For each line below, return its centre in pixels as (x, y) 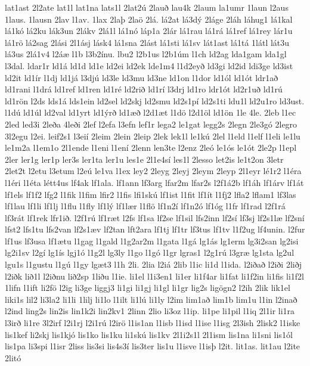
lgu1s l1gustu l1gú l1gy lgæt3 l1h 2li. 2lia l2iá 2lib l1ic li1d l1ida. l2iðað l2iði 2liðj (153, 264)
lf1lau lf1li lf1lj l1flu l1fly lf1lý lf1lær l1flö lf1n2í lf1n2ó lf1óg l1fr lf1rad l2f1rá (145, 206)
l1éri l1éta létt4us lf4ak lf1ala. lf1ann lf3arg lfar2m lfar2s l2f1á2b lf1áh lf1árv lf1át (154, 182)
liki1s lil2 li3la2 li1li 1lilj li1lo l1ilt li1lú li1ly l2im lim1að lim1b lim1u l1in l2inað (151, 299)
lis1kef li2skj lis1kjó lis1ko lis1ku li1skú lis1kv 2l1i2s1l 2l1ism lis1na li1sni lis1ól (149, 334)
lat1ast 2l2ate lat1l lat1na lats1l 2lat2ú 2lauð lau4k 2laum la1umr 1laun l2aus (147, 7)
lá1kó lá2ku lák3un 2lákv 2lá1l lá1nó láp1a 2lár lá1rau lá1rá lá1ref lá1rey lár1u (149, 31)
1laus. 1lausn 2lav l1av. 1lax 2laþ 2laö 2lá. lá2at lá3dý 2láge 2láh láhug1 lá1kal (149, 19)
